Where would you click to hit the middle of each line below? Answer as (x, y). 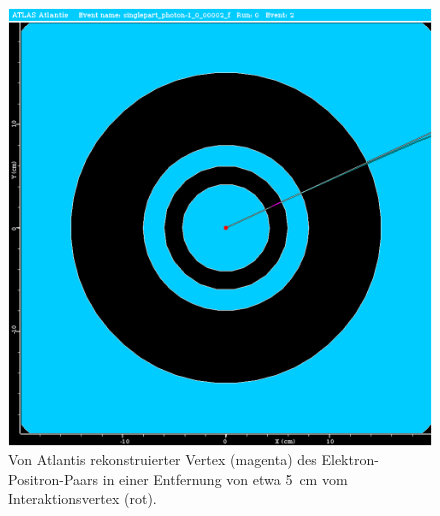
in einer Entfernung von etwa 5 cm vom (225, 478)
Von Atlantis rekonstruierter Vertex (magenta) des (162, 459)
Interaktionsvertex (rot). (82, 498)
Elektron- (350, 459)
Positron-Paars (53, 478)
